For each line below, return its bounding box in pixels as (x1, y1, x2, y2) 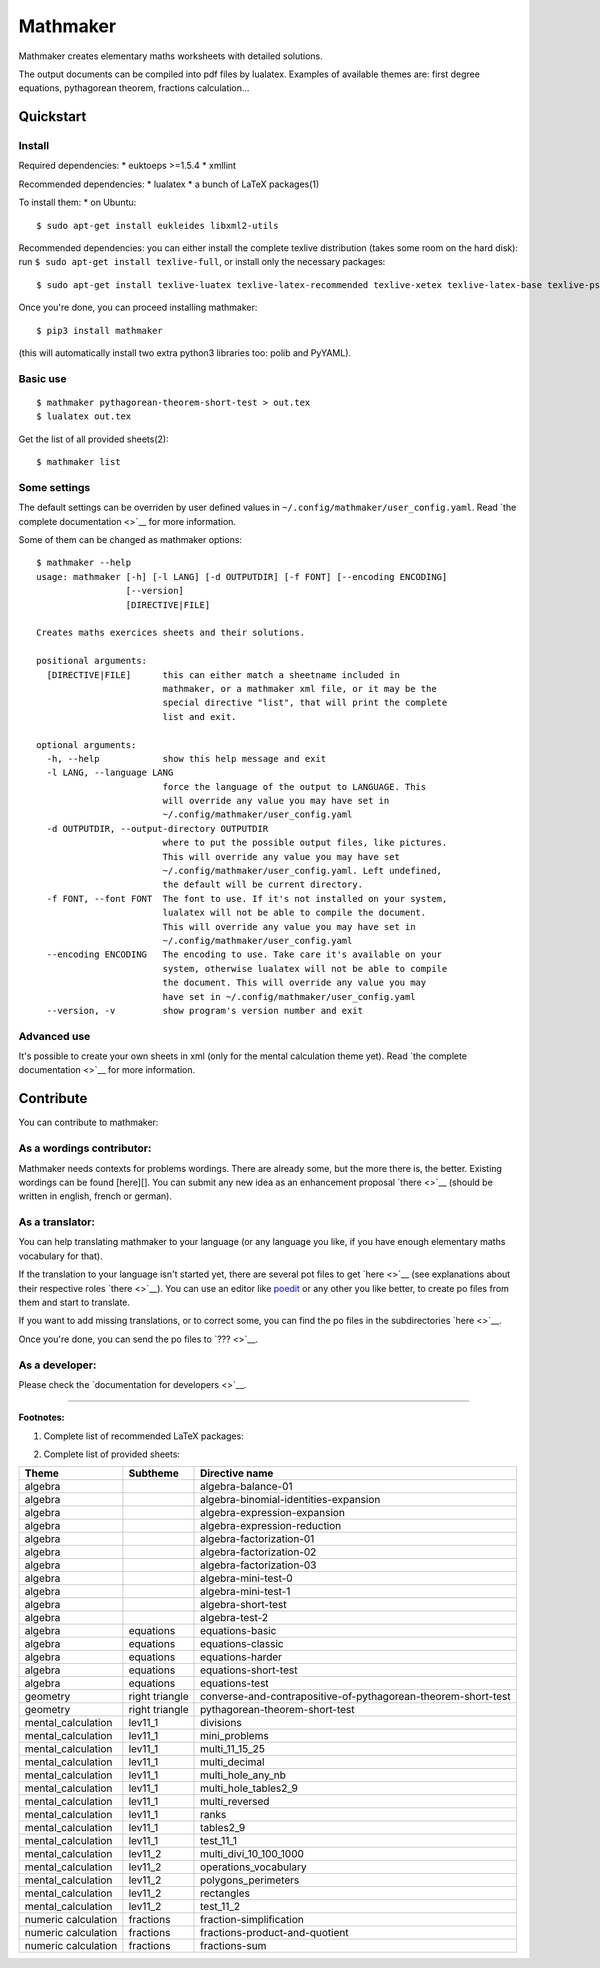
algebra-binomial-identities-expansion (200, 1493, 381, 1507)
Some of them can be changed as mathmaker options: (18, 534, 243, 546)
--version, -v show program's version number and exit (46, 1005, 364, 1016)
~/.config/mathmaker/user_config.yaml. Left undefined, (162, 865, 443, 877)
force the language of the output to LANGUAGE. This (162, 781, 427, 792)
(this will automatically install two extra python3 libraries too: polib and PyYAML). (18, 347, 352, 359)
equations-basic (200, 1624, 277, 1638)
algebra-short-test (200, 1598, 287, 1612)
